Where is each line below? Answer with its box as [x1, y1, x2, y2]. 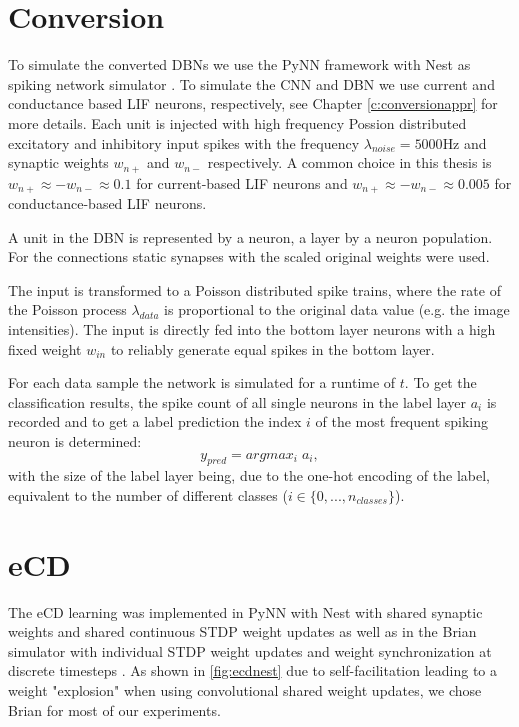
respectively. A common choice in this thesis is [207, 152, 492, 173]
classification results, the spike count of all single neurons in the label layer [8, 391, 466, 412]
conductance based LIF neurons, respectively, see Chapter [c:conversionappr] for [8, 93, 498, 114]
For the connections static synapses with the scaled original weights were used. [8, 246, 490, 267]
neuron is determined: [8, 430, 142, 451]
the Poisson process [8, 299, 127, 320]
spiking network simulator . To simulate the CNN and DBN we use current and [8, 73, 495, 94]
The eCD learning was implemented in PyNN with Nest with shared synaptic [8, 601, 483, 622]
